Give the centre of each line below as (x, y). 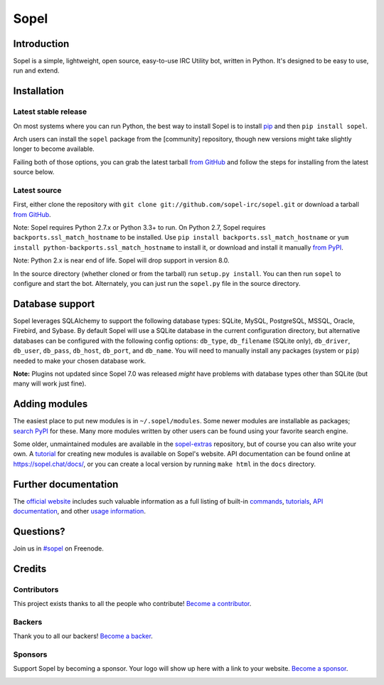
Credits (30, 569)
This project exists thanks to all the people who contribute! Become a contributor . (132, 604)
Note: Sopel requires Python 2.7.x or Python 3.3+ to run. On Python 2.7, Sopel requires (139, 228)
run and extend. (36, 70)
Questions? (39, 531)
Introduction (41, 44)
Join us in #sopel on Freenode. (59, 548)
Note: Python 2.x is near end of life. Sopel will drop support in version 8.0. (121, 260)
